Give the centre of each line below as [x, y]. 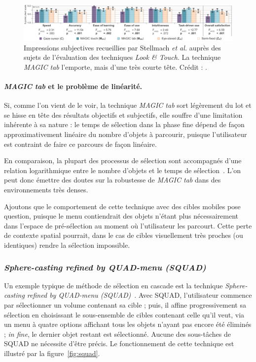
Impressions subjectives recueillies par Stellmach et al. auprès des [122, 47]
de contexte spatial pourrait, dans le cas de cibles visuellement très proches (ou [124, 235]
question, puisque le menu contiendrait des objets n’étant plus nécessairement [121, 216]
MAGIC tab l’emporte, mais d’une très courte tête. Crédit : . [115, 67]
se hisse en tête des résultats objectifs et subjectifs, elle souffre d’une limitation [123, 114]
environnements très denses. [46, 190]
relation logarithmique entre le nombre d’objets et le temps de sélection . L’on [123, 170]
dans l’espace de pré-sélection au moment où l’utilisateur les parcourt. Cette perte [128, 225]
